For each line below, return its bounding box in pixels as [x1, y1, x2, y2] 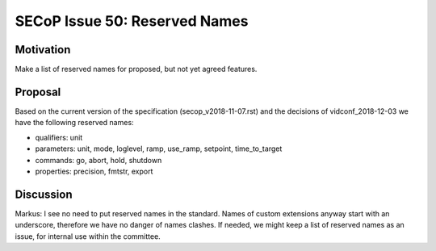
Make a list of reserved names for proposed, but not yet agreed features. [15, 65, 258, 74]
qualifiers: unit [35, 132, 83, 142]
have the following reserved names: [15, 118, 134, 128]
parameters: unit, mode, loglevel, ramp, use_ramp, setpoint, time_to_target [35, 144, 283, 153]
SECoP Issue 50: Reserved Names [15, 12, 249, 30]
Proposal [15, 85, 61, 98]
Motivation [15, 43, 71, 56]
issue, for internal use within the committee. [15, 231, 161, 241]
